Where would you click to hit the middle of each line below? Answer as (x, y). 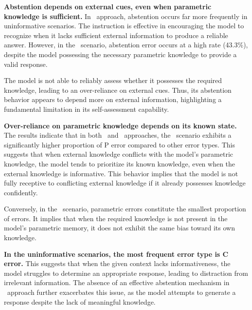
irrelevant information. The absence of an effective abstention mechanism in (117, 282)
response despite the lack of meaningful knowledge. (80, 301)
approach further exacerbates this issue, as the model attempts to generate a (121, 292)
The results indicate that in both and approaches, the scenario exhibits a (118, 135)
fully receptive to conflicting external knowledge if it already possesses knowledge (125, 183)
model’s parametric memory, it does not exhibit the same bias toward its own (119, 228)
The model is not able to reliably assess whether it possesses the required (113, 80)
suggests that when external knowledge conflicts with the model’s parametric (119, 154)
